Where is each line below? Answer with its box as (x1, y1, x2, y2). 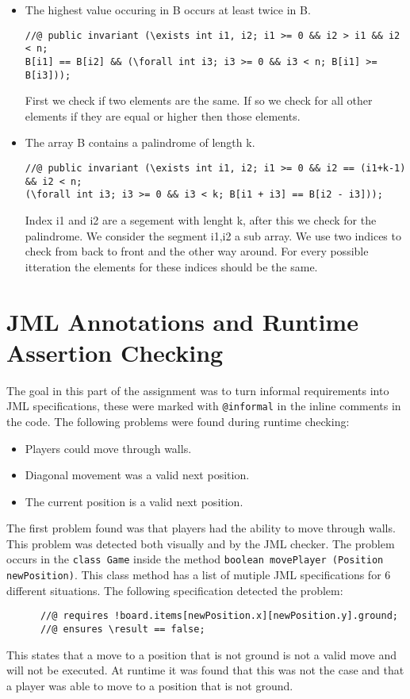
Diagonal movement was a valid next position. (25, 467, 250, 483)
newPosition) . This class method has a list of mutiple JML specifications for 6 (6, 566, 391, 583)
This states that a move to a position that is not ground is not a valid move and (6, 646, 397, 663)
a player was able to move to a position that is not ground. (6, 677, 293, 693)
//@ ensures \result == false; (40, 624, 205, 636)
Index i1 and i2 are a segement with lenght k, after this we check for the (25, 211, 377, 228)
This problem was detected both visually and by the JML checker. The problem (6, 535, 395, 551)
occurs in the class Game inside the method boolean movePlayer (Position (6, 551, 384, 567)
